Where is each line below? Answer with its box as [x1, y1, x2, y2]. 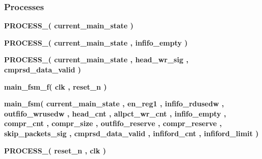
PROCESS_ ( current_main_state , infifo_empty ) [4, 37, 188, 48]
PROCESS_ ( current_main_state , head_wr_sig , [4, 54, 188, 65]
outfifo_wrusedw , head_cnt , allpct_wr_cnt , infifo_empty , [4, 108, 226, 118]
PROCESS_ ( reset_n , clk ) [4, 145, 106, 155]
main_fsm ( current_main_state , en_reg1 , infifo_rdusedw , [4, 98, 224, 109]
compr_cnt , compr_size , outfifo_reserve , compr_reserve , [4, 118, 222, 129]
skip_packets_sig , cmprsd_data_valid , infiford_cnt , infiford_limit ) [4, 128, 259, 138]
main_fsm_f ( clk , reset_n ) [4, 81, 107, 92]
